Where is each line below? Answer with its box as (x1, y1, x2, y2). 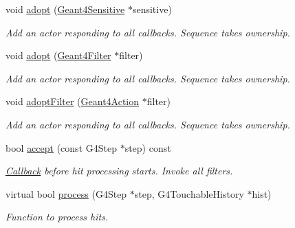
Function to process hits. (6, 209, 109, 224)
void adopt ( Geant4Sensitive (6, 2, 125, 16)
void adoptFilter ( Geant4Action (6, 94, 140, 109)
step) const (124, 140, 171, 155)
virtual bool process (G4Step (6, 186, 127, 201)
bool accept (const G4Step (6, 140, 117, 155)
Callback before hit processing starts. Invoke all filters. (6, 163, 233, 178)
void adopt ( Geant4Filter (6, 48, 111, 62)
